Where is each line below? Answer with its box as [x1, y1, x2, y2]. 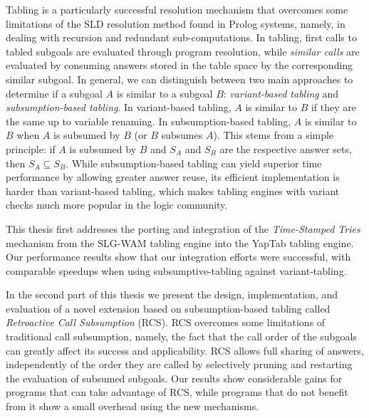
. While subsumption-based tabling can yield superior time [66, 155, 322, 170]
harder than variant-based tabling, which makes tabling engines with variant [6, 183, 340, 198]
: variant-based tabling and [223, 85, 339, 100]
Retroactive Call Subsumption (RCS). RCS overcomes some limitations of [6, 315, 326, 330]
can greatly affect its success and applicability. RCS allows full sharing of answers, [6, 343, 364, 357]
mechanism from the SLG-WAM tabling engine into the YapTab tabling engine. [6, 235, 354, 250]
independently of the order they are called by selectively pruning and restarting [6, 357, 353, 372]
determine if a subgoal [6, 85, 103, 100]
